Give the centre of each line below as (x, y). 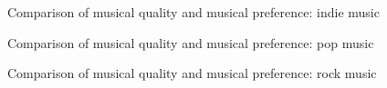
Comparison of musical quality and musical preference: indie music (193, 12)
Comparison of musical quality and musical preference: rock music (192, 73)
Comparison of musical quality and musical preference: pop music (191, 42)
